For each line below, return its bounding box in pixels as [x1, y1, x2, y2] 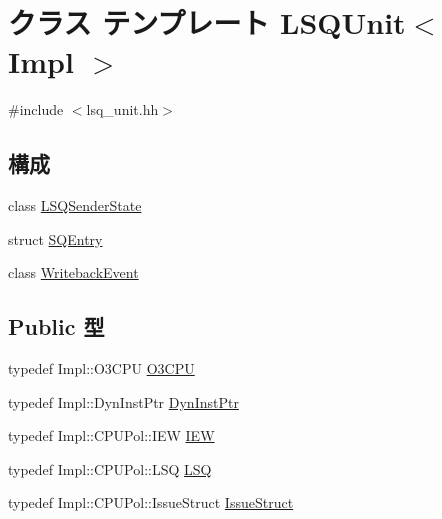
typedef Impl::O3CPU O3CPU [8, 358, 195, 379]
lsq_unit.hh [86, 99, 159, 120]
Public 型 [8, 311, 105, 342]
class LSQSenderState [8, 195, 142, 216]
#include [8, 99, 64, 120]
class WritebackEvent [8, 262, 139, 283]
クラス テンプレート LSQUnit [8, 2, 406, 43]
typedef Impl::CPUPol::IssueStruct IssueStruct [8, 492, 294, 513]
